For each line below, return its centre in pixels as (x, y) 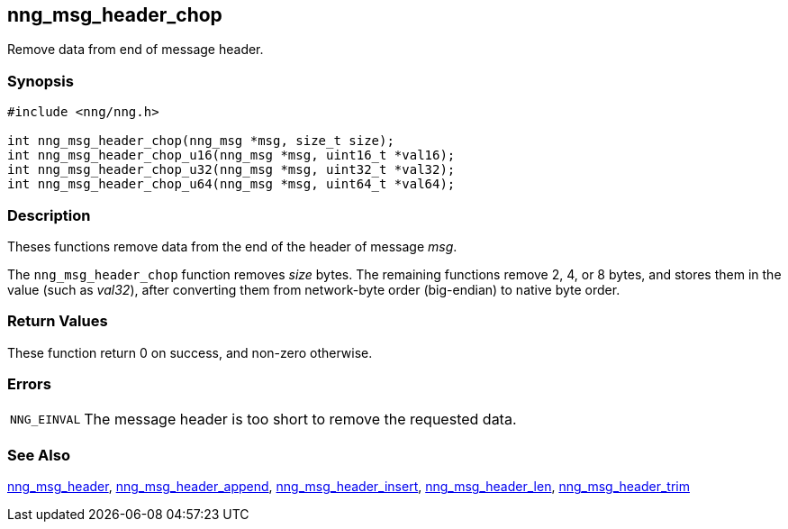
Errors (29, 384)
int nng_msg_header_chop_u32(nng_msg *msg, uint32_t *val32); (231, 170)
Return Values (58, 321)
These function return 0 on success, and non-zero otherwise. (190, 352)
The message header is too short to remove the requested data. (300, 420)
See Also (39, 455)
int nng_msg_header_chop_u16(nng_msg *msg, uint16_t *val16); (231, 155)
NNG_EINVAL (45, 419)
